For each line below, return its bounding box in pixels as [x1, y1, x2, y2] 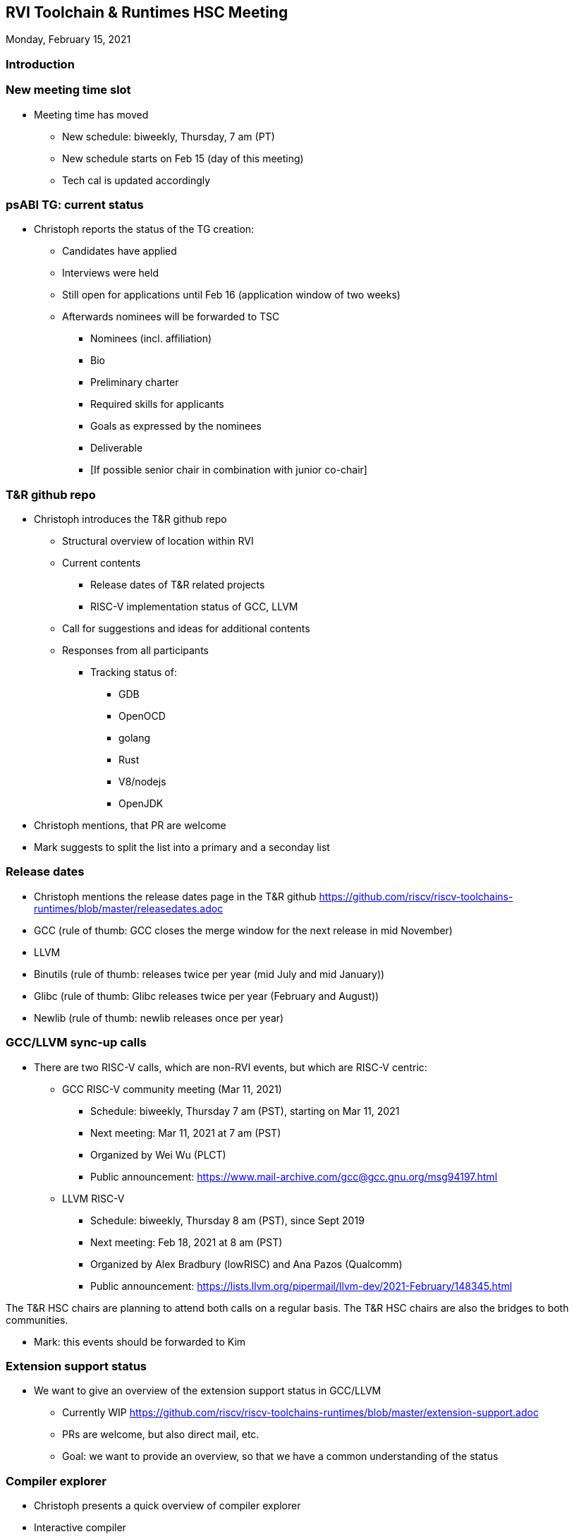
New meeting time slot [6, 83, 131, 97]
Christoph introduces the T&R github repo [34, 513, 227, 526]
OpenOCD [118, 710, 166, 723]
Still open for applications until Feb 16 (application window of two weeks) [62, 289, 401, 301]
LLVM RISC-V [62, 1192, 125, 1205]
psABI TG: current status [6, 197, 144, 212]
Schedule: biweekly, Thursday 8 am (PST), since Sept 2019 [90, 1214, 365, 1226]
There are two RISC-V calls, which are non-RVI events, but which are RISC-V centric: [34, 1061, 427, 1073]
